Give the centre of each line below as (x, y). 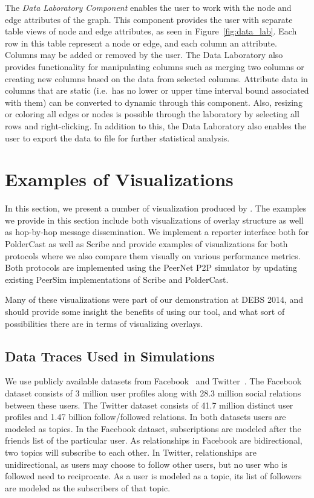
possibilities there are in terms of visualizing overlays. (104, 323)
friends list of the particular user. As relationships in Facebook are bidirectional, (154, 440)
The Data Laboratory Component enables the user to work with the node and (148, 7)
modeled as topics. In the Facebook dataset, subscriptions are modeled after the (153, 428)
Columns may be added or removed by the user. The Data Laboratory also (144, 55)
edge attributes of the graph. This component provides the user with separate (149, 19)
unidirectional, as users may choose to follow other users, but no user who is (146, 464)
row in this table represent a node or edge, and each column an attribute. (141, 43)
